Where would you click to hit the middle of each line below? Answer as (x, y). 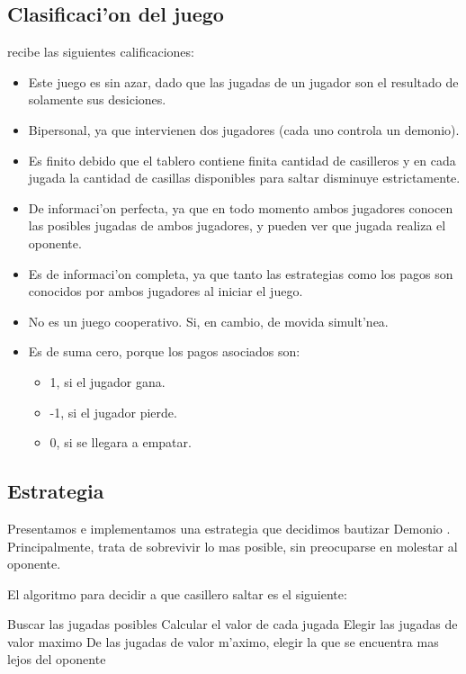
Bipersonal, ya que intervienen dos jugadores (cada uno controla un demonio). (244, 129)
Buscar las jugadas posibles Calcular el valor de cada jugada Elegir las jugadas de (233, 624)
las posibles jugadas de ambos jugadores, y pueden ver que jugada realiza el (237, 225)
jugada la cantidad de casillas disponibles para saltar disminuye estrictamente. (244, 178)
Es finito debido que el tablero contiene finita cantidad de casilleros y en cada (242, 160)
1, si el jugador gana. (108, 381)
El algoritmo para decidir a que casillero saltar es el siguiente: (177, 593)
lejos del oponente (57, 659)
